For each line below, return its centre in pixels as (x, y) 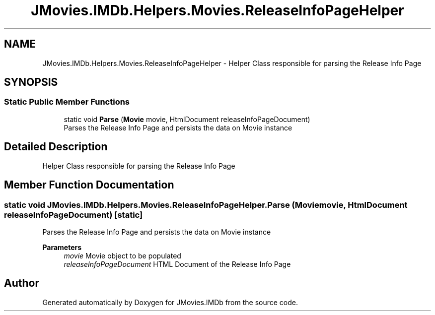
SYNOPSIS (31, 82)
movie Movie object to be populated (122, 255)
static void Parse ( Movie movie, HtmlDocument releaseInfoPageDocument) (187, 119)
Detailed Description (56, 147)
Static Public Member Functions (67, 102)
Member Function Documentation (89, 185)
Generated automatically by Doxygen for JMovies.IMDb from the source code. (170, 302)
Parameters (62, 247)
